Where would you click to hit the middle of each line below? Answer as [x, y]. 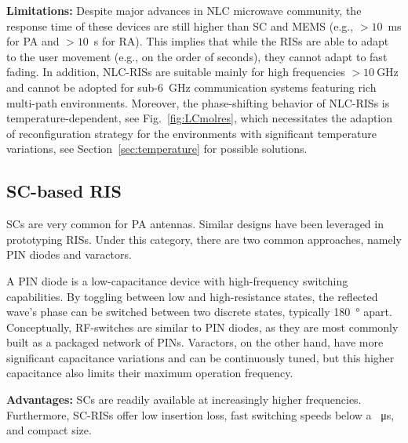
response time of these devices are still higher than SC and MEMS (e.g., [180, 25]
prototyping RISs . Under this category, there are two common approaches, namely [204, 239]
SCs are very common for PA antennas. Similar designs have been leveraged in [195, 224]
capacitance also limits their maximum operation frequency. [150, 373]
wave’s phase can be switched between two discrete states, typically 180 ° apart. [199, 312]
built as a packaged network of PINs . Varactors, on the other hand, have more [195, 342]
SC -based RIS [64, 191]
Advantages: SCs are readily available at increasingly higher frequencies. [184, 399]
